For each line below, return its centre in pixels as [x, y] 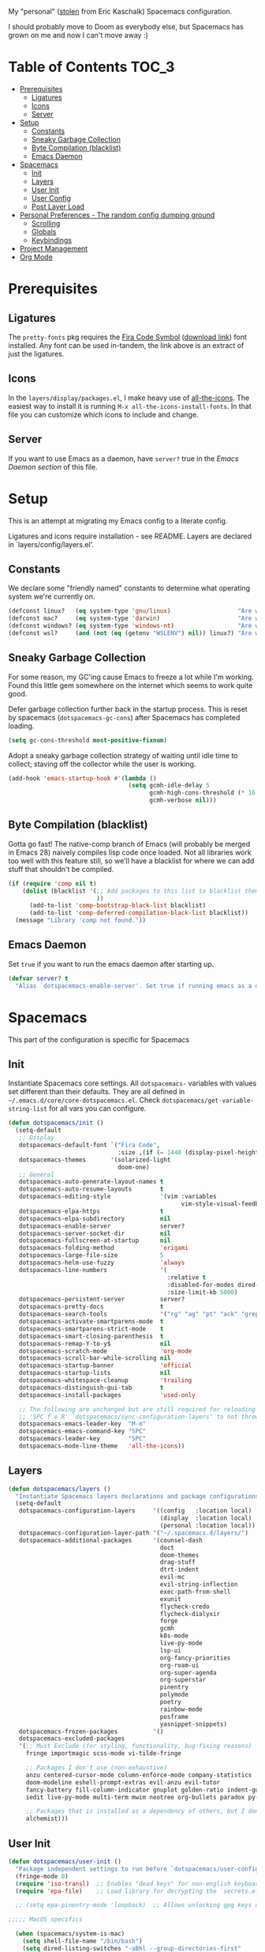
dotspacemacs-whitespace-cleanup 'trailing [105, 1380]
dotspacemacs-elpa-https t [91, 1211]
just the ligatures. [36, 353]
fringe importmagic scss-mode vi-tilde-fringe [103, 1754]
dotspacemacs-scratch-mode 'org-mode [105, 1351]
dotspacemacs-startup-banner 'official [105, 1366]
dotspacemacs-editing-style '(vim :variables [118, 1197]
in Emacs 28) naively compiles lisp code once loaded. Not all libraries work [130, 852]
